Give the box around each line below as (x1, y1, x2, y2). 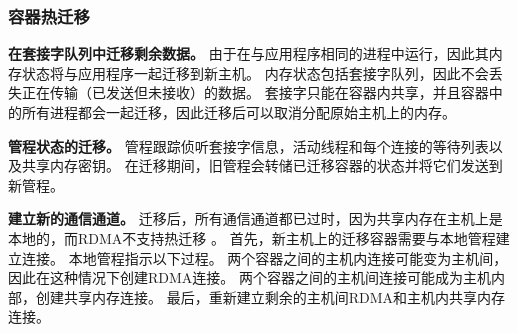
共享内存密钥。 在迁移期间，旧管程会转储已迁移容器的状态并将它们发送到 (21, 155, 503, 176)
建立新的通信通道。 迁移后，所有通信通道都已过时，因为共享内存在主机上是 (8, 208, 503, 229)
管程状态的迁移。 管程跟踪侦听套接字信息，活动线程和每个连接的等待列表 (8, 135, 489, 156)
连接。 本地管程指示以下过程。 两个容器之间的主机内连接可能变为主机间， (21, 247, 508, 268)
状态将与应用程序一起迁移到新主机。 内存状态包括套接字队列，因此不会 (21, 62, 489, 83)
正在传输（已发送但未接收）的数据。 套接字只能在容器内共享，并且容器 (21, 82, 489, 103)
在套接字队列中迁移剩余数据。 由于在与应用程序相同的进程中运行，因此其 (8, 43, 489, 64)
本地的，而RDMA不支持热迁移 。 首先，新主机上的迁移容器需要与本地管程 (8, 227, 496, 248)
